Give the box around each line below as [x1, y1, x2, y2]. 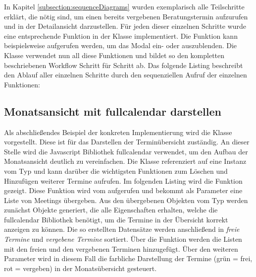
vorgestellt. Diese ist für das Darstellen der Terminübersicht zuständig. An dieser [4, 137, 250, 147]
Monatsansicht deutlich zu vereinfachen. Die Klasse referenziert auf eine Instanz [4, 156, 247, 166]
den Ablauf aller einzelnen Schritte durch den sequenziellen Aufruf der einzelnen [4, 69, 247, 80]
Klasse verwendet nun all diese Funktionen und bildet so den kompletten [4, 50, 225, 60]
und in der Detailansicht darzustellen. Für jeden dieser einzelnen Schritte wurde [4, 21, 247, 31]
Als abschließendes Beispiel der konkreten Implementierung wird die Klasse [4, 127, 232, 137]
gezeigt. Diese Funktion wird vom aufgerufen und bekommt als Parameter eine [4, 185, 243, 196]
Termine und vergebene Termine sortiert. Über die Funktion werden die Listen [4, 234, 242, 244]
